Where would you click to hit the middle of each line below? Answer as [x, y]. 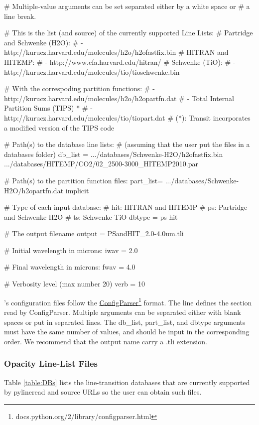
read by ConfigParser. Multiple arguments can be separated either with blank [123, 312]
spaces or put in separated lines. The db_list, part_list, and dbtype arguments [125, 322]
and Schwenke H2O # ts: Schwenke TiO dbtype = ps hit [91, 216]
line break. [20, 16]
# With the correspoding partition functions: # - [79, 88]
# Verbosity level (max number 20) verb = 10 [74, 284]
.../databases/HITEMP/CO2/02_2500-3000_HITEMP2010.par [101, 164]
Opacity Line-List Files [51, 363]
